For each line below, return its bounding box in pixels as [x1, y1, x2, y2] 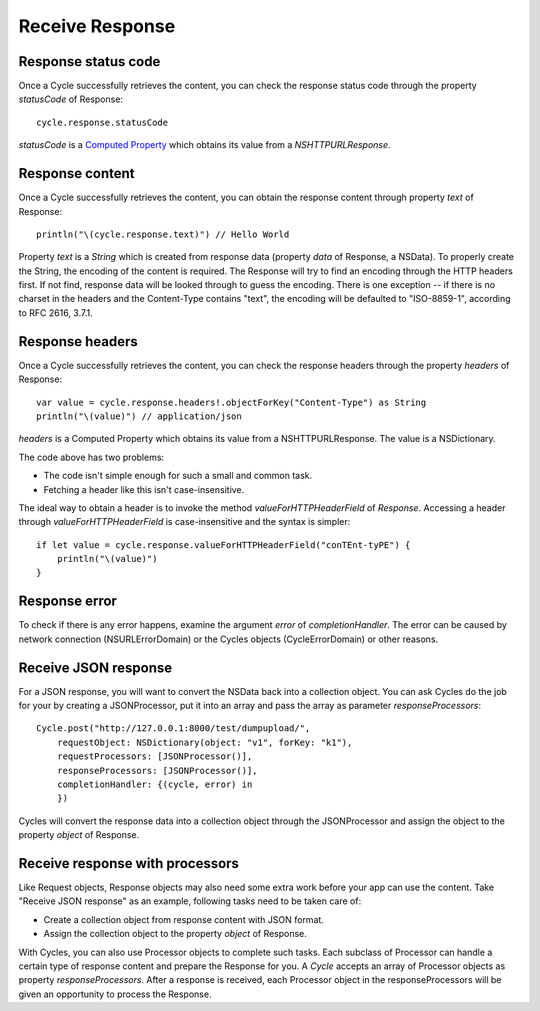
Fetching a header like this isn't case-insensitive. [43, 483, 245, 495]
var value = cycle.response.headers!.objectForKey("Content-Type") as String [36, 396, 427, 408]
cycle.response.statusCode [36, 116, 169, 128]
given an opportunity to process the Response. [18, 988, 212, 1000]
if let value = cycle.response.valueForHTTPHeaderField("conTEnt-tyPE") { [36, 539, 411, 550]
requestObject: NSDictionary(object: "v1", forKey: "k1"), [56, 736, 353, 748]
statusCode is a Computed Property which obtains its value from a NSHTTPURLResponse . [18, 139, 391, 151]
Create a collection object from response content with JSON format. [43, 913, 325, 925]
